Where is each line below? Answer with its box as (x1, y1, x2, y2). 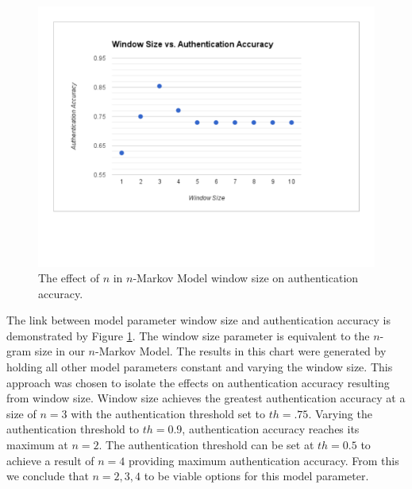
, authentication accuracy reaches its (182, 421, 360, 437)
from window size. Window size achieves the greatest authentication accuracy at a (6, 390, 406, 406)
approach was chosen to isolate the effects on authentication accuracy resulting (6, 374, 390, 390)
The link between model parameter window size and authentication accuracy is (6, 312, 391, 328)
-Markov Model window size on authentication (133, 270, 359, 286)
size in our (34, 343, 85, 359)
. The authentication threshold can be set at (98, 437, 314, 453)
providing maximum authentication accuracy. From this (128, 452, 399, 468)
